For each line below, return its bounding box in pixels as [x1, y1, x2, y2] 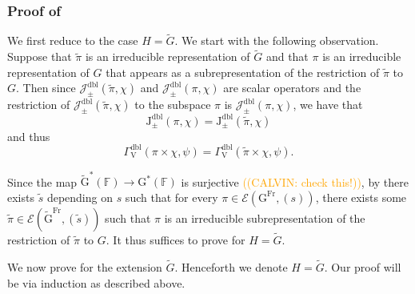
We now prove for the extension [7, 258, 162, 275]
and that [265, 48, 309, 65]
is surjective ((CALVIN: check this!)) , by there [181, 173, 409, 190]
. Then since [16, 79, 76, 96]
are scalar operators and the [223, 79, 361, 96]
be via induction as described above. [7, 274, 186, 291]
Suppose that [7, 48, 72, 65]
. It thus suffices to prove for [106, 232, 245, 248]
